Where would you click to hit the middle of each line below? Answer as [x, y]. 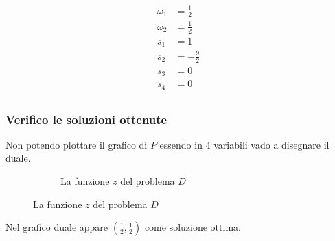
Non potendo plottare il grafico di [77, 144]
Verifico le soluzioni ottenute [86, 119]
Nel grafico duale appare [57, 227]
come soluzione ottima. [193, 227]
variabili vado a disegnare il [272, 144]
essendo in [181, 144]
